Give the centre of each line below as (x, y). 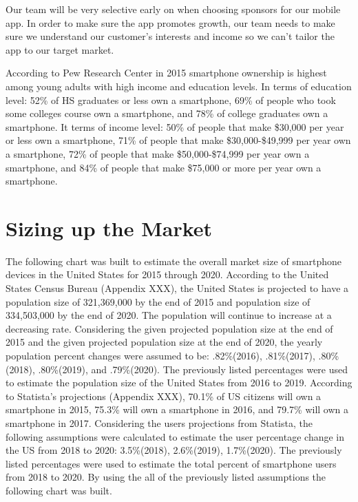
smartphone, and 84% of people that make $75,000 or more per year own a (164, 167)
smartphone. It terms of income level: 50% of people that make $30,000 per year (175, 126)
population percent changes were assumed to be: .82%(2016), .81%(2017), (160, 355)
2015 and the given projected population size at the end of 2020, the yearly (164, 342)
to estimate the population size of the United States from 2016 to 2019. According (179, 383)
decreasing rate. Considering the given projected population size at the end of (169, 328)
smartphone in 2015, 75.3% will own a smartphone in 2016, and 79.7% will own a (177, 409)
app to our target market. (60, 49)
